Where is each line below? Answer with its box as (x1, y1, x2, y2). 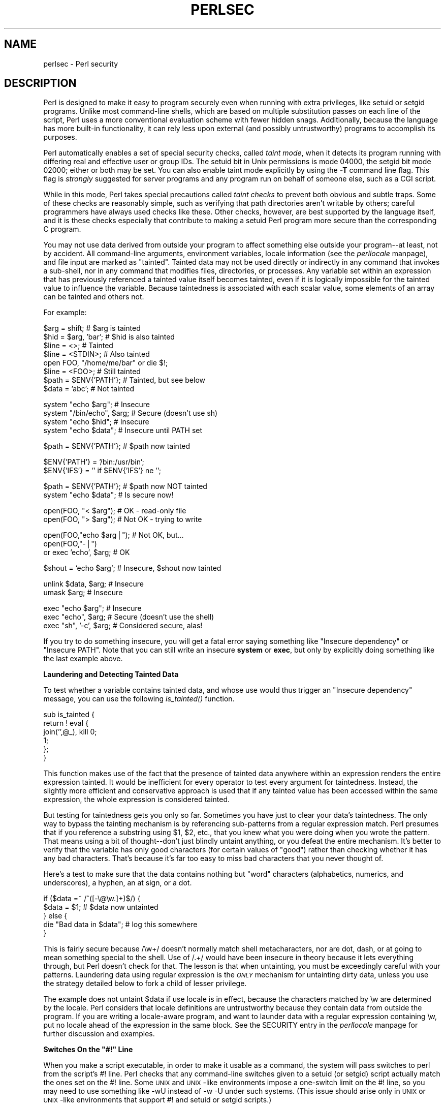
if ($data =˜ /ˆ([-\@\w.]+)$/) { (43, 894, 141, 903)
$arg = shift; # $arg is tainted (43, 324, 141, 333)
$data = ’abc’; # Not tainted (43, 384, 135, 393)
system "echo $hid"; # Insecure (43, 417, 149, 426)
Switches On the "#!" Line (43, 1045, 133, 1054)
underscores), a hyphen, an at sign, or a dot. (43, 878, 192, 887)
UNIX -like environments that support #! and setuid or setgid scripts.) (43, 1095, 272, 1104)
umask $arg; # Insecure (43, 588, 123, 597)
